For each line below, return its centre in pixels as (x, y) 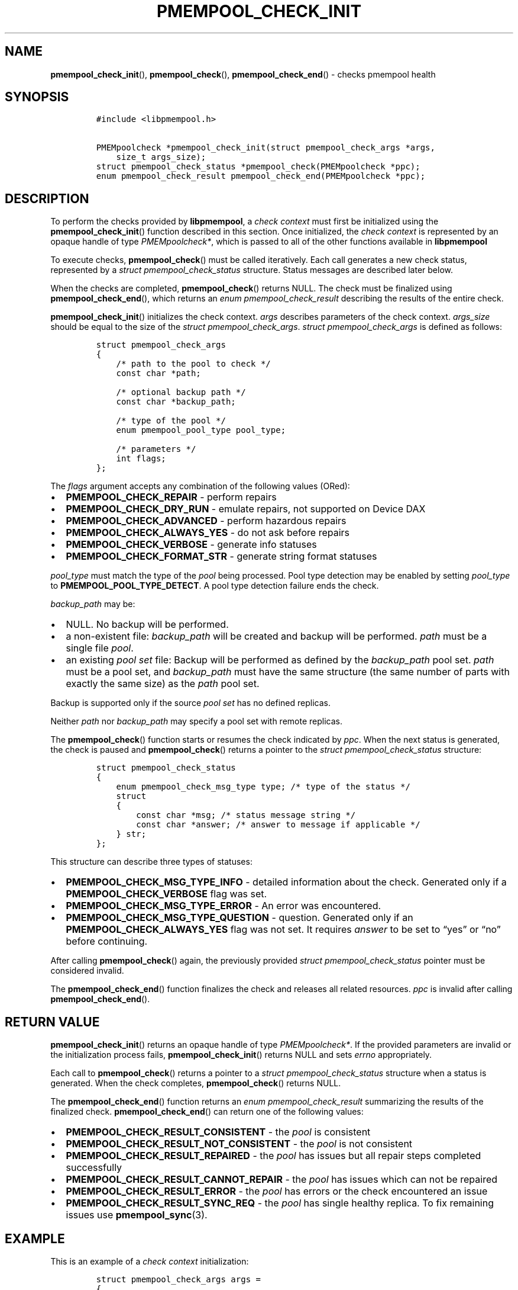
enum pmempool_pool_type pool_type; (201, 430)
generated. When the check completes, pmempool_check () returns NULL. (196, 1083)
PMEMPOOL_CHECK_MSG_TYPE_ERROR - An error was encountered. (224, 906)
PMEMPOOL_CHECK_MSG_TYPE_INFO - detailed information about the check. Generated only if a (286, 882)
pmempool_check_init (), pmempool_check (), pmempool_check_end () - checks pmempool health (243, 74)
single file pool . (100, 648)
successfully (94, 1168)
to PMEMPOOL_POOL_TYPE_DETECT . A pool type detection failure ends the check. (215, 586)
